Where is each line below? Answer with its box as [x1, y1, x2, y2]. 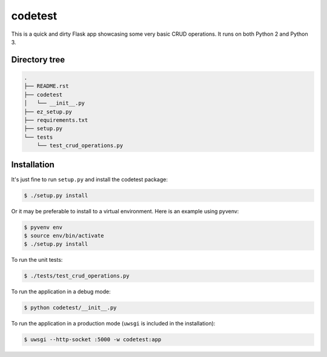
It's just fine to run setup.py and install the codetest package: [11, 176, 168, 183]
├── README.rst [24, 82, 69, 90]
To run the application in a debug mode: [11, 288, 111, 295]
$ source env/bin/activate [24, 232, 104, 239]
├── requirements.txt [24, 116, 88, 124]
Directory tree [11, 55, 65, 65]
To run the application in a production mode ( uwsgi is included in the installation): [11, 320, 216, 327]
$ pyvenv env [24, 224, 63, 230]
